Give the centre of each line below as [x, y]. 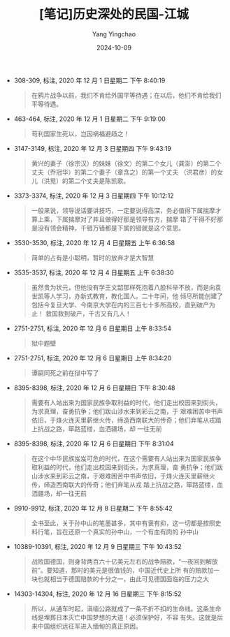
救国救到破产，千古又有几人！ [88, 313]
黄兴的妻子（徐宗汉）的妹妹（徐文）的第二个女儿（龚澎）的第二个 [126, 163]
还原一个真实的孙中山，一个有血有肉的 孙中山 [134, 532]
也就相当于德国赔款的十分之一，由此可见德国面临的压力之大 [123, 579]
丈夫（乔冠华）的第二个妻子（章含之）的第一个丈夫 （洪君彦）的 [124, 172]
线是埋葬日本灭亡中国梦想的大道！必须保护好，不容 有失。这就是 [124, 617]
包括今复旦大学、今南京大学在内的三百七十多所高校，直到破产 [120, 305]
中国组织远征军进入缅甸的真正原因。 [89, 626]
